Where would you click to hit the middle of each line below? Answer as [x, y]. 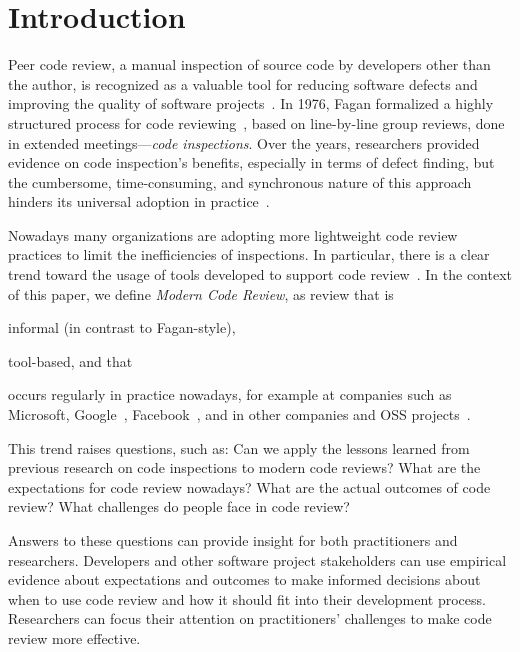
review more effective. [74, 637]
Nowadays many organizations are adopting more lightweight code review [233, 234]
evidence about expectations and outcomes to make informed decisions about [244, 579]
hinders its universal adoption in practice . [139, 201]
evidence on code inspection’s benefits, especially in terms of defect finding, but [251, 162]
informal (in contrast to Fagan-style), [122, 327]
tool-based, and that [70, 360]
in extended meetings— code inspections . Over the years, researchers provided [244, 142]
